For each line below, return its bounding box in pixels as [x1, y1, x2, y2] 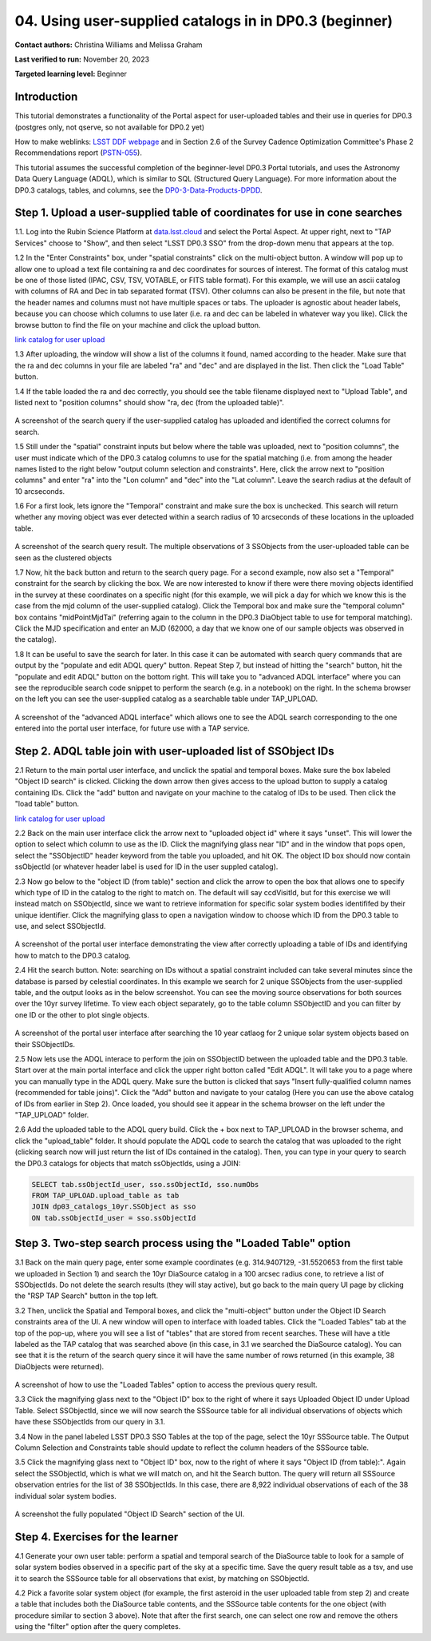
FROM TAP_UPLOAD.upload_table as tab [31, 1191, 180, 1200]
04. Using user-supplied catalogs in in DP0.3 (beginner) [14, 12, 393, 30]
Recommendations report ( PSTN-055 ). [14, 148, 143, 157]
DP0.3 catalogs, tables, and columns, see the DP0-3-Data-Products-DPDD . [14, 185, 263, 195]
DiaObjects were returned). [14, 1361, 105, 1371]
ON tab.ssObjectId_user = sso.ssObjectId [31, 1213, 196, 1222]
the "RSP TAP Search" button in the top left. [14, 1291, 159, 1300]
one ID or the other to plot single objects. [14, 1010, 149, 1019]
